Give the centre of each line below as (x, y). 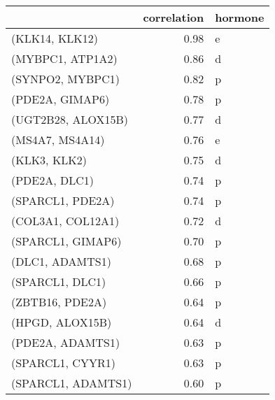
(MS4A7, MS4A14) (58, 140)
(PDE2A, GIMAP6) (61, 99)
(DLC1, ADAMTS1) (61, 261)
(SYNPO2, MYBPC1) (65, 79)
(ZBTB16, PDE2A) (59, 302)
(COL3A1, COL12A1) (65, 221)
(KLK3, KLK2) (49, 160)
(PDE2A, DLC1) (53, 180)
